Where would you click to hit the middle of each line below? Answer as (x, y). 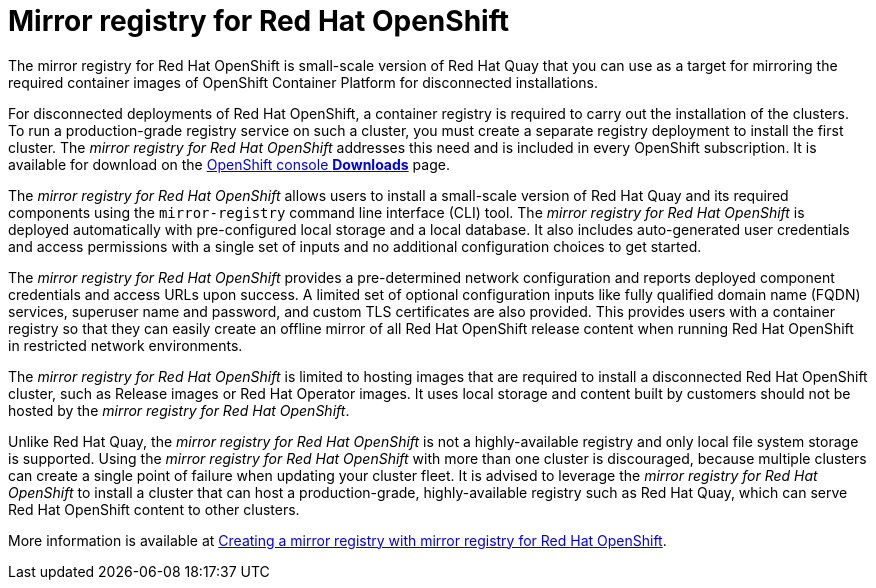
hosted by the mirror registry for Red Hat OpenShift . (179, 410)
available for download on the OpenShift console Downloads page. (229, 164)
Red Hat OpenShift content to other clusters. (154, 509)
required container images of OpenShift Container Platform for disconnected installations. (303, 82)
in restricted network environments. (125, 345)
